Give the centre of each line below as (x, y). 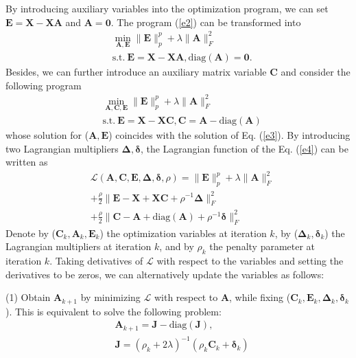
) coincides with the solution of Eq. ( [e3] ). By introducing (229, 134)
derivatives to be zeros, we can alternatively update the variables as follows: (165, 274)
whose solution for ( (47, 134)
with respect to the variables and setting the (250, 261)
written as (27, 162)
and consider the (316, 71)
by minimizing (110, 297)
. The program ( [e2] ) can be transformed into (206, 22)
